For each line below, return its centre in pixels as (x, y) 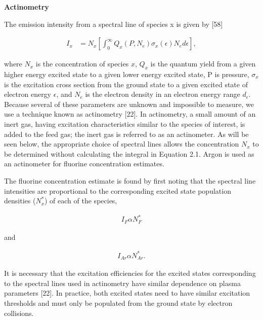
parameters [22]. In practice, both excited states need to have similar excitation (127, 293)
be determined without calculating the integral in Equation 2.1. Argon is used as (129, 153)
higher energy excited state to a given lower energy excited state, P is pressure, (127, 74)
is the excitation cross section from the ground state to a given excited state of (126, 84)
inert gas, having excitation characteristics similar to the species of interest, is (125, 123)
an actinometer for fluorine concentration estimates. (84, 164)
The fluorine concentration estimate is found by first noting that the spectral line (130, 180)
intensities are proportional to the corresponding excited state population (118, 190)
